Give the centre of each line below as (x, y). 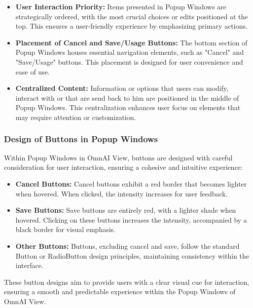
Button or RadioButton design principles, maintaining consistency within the (132, 255)
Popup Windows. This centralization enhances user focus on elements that (128, 107)
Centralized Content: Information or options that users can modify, (122, 88)
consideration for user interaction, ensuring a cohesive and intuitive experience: (123, 167)
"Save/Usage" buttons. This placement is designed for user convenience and (129, 61)
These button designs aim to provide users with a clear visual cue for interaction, (127, 282)
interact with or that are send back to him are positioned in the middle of (127, 97)
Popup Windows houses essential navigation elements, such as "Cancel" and (130, 52)
